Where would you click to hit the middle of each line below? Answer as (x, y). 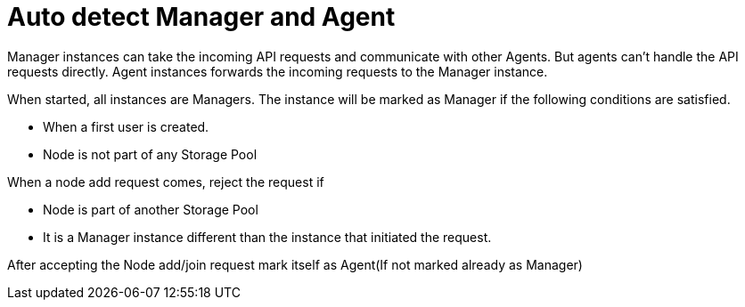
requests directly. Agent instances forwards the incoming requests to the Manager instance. (278, 71)
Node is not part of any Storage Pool (150, 154)
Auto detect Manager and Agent (201, 17)
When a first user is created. (126, 126)
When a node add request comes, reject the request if (166, 182)
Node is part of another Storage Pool (151, 209)
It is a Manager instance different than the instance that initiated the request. (267, 237)
